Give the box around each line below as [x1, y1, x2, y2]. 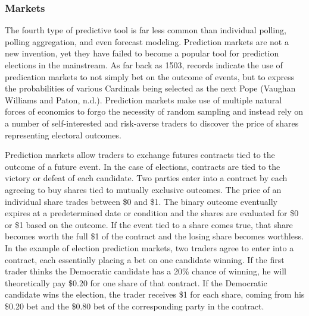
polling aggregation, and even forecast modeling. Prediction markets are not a [5, 35, 289, 48]
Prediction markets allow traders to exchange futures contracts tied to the [5, 148, 275, 161]
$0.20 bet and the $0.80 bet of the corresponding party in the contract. [5, 299, 264, 312]
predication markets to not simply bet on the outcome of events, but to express [5, 70, 295, 83]
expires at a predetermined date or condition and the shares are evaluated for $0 [5, 207, 299, 219]
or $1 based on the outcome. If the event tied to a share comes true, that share [5, 218, 293, 230]
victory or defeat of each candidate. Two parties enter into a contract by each [5, 172, 288, 184]
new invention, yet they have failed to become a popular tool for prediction [5, 47, 279, 59]
